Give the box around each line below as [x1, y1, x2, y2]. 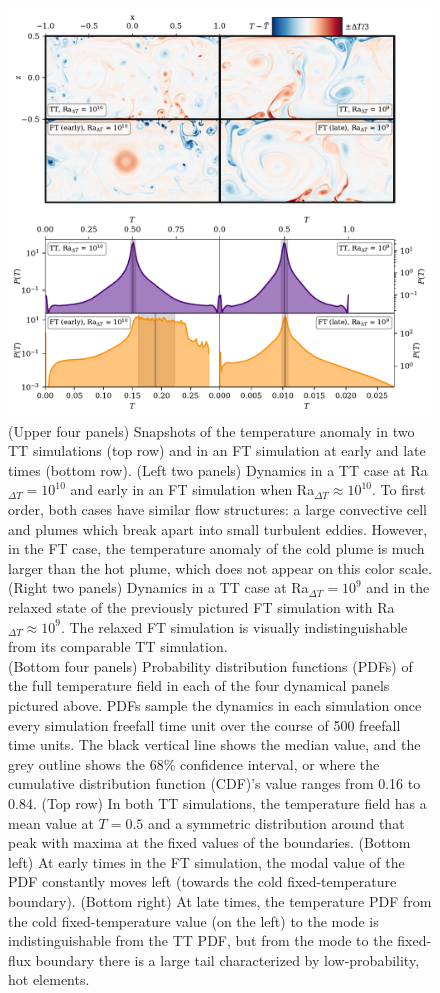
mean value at [8, 812, 94, 833]
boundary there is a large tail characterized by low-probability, [35, 949, 420, 970]
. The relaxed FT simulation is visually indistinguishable [60, 616, 408, 637]
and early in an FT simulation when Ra [70, 479, 315, 500]
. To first [372, 479, 426, 500]
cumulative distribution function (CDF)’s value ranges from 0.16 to [8, 773, 421, 794]
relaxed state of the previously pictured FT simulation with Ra [8, 597, 395, 618]
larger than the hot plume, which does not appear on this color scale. [8, 557, 432, 578]
